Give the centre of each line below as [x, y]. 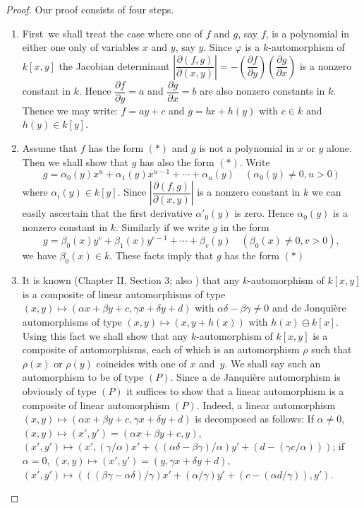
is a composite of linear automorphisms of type [124, 294]
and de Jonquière [309, 308]
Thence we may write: [70, 110]
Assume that [50, 148]
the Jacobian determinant [114, 65]
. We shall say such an [273, 363]
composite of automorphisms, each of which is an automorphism [161, 349]
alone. [339, 148]
